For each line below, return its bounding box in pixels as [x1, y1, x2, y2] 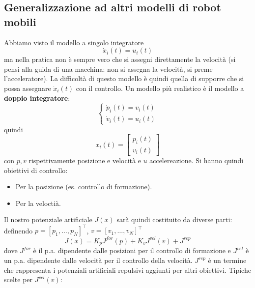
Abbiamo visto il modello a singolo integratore [4, 37, 144, 47]
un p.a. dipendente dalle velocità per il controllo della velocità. [4, 255, 193, 265]
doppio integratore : [4, 92, 70, 103]
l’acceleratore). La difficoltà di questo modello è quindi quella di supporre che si [4, 73, 244, 84]
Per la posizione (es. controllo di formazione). [15, 181, 152, 192]
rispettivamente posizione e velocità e [28, 155, 141, 165]
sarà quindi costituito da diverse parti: [116, 214, 232, 225]
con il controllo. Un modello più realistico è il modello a [76, 83, 244, 93]
